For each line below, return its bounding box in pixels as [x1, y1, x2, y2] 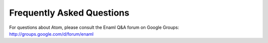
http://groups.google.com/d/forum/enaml [9, 31, 94, 37]
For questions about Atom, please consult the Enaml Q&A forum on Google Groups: [9, 24, 180, 30]
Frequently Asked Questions [9, 7, 130, 18]
